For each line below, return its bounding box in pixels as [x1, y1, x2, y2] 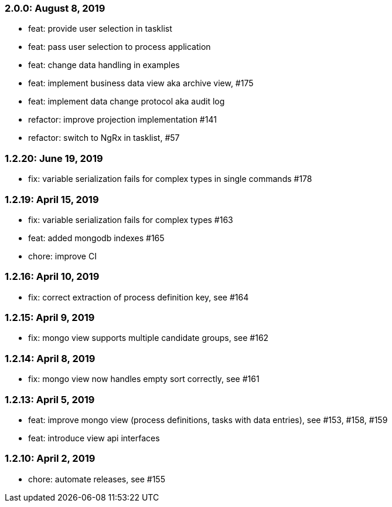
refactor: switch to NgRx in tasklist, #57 [28, 133, 180, 143]
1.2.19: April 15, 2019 [5, 193, 99, 205]
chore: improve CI [28, 251, 97, 261]
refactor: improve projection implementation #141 [28, 114, 217, 125]
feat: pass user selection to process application [28, 42, 211, 52]
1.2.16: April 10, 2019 [5, 271, 100, 283]
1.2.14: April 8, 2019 [5, 352, 96, 364]
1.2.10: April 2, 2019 [5, 452, 96, 465]
